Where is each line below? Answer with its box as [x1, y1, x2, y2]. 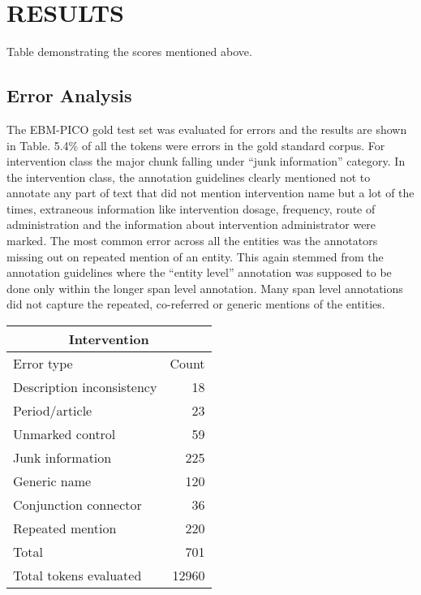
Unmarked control [13, 425, 116, 444]
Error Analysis [6, 83, 132, 108]
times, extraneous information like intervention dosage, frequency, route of [6, 200, 376, 217]
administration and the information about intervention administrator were [6, 216, 376, 233]
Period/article [13, 401, 92, 420]
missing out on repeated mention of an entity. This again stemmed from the [6, 248, 384, 265]
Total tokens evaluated [13, 566, 142, 585]
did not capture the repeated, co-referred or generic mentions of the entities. [6, 295, 385, 313]
